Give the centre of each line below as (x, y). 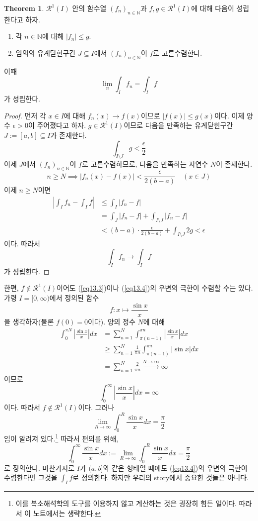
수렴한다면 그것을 (31, 477)
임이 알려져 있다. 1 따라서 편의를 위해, (61, 438)
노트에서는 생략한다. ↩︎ (67, 513)
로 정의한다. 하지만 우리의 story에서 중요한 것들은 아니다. (161, 477)
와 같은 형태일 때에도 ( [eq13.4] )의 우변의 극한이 (175, 468)
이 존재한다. (234, 164)
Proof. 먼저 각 (25, 115)
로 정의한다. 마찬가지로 (39, 468)
